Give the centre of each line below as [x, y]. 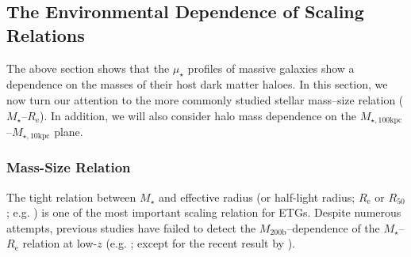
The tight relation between [71, 197]
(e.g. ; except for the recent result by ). [200, 243]
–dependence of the [333, 227]
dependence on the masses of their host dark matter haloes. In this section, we [197, 84]
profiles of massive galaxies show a [271, 68]
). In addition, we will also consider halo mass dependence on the [198, 115]
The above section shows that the [88, 68]
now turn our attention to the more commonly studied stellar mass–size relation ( [205, 99]
